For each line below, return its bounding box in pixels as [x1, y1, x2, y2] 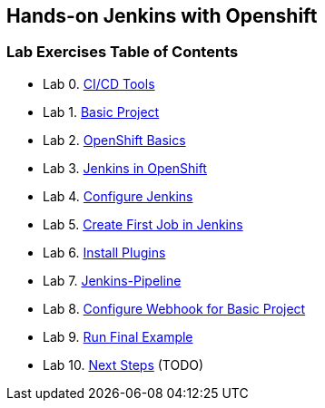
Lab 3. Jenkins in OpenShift [43, 160, 207, 176]
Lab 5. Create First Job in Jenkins [43, 216, 243, 232]
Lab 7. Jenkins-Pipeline [43, 272, 182, 288]
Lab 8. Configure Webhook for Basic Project [43, 300, 306, 316]
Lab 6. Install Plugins [43, 244, 166, 260]
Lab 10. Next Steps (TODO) [43, 356, 204, 373]
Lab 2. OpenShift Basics [43, 131, 186, 148]
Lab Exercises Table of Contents [6, 43, 239, 62]
